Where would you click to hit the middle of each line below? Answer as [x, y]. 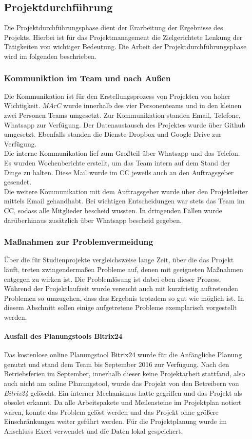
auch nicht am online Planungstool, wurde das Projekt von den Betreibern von [122, 383]
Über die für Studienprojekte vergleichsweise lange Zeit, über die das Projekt [119, 260]
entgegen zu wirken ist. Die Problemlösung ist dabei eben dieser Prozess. [113, 279]
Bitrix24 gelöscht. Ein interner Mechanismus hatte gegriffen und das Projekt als [123, 393]
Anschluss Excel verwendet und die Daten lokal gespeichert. [94, 431]
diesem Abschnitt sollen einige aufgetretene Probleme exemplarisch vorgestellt [120, 307]
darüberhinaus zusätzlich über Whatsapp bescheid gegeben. [93, 220]
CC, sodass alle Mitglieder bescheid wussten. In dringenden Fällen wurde [113, 210]
